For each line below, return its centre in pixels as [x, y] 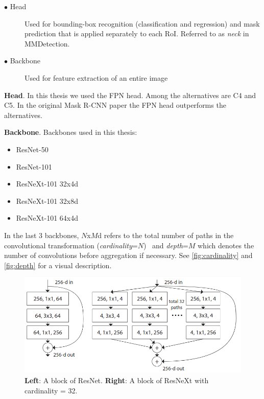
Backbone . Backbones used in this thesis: [71, 132]
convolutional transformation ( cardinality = [71, 245]
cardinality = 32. [51, 390]
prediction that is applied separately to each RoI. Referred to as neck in [137, 33]
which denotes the [226, 245]
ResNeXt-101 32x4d [47, 184]
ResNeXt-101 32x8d [47, 201]
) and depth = [166, 245]
